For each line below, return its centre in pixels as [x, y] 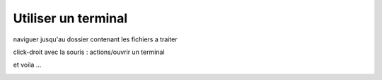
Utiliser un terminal [70, 18]
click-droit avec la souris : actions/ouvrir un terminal [89, 52]
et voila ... [27, 65]
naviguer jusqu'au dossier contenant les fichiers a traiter [95, 39]
